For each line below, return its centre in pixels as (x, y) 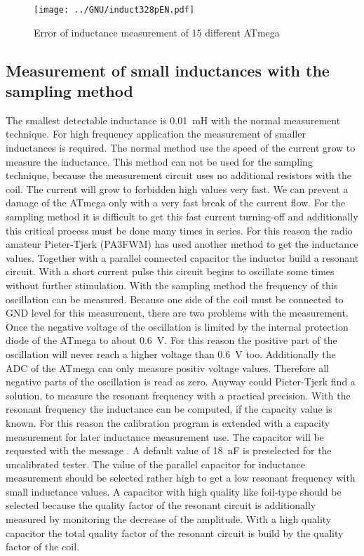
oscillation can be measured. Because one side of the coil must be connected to (175, 299)
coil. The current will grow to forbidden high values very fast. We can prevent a (177, 188)
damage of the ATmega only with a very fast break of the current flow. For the (176, 203)
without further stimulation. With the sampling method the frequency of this (172, 285)
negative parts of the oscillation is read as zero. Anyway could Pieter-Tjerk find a (181, 382)
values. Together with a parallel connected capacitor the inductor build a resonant (182, 257)
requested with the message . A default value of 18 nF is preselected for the (169, 450)
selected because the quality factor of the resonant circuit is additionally (161, 505)
